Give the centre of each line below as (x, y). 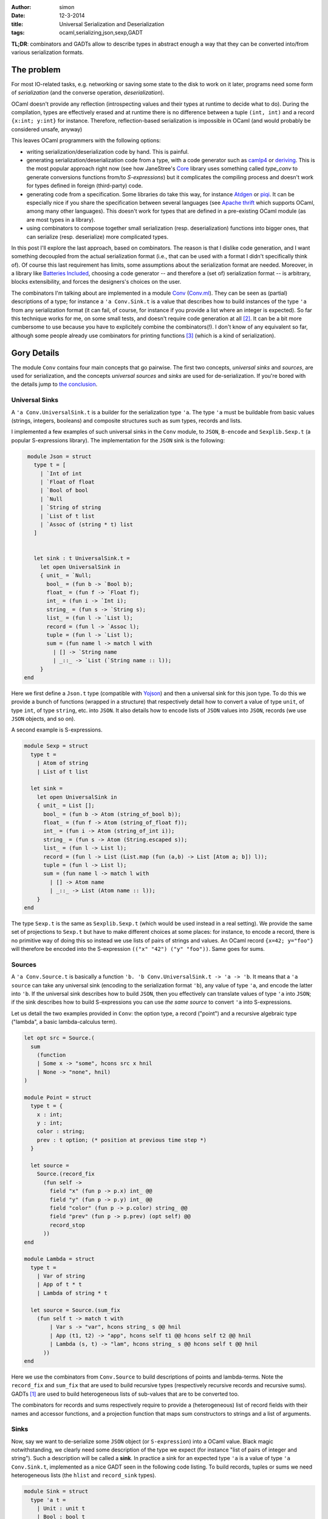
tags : (18, 33)
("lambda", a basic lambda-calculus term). (64, 1022)
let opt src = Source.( (60, 1038)
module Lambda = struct (60, 1259)
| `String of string (70, 508)
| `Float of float (67, 482)
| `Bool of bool (64, 490)
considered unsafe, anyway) (47, 129)
